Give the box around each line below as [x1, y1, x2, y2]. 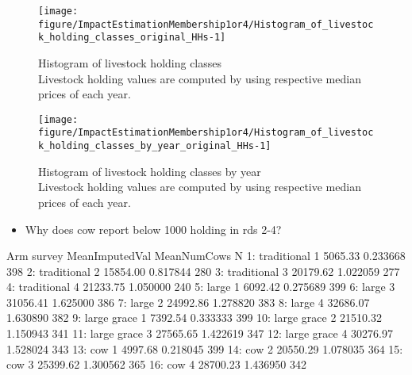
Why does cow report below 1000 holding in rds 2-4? [25, 220, 282, 237]
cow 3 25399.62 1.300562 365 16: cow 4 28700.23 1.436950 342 [6, 356, 306, 373]
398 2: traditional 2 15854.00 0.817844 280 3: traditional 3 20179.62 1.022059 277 [6, 262, 400, 279]
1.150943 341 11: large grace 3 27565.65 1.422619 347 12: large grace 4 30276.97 [6, 325, 393, 342]
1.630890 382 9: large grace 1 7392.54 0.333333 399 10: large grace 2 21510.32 [6, 309, 382, 326]
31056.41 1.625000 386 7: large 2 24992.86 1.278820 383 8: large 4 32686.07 [6, 293, 370, 310]
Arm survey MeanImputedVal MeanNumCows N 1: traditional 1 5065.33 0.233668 [6, 247, 406, 264]
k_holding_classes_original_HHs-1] [38, 32, 226, 44]
